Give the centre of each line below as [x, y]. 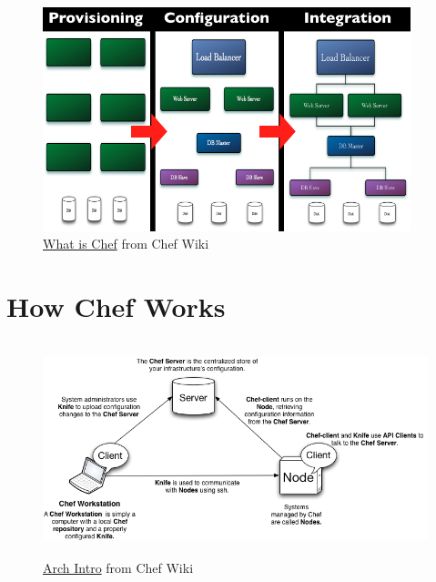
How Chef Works [116, 306]
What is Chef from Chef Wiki [126, 244]
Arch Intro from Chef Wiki [118, 567]
